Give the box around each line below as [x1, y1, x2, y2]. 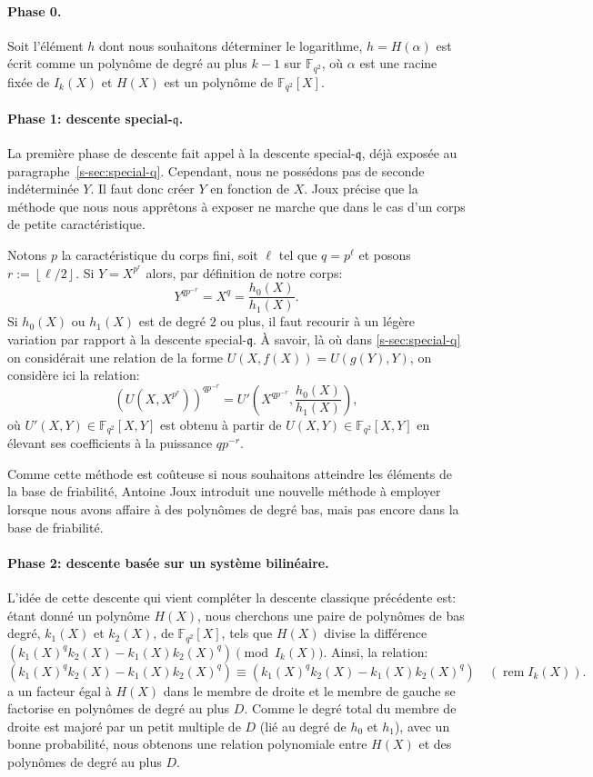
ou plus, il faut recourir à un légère [220, 312, 416, 331]
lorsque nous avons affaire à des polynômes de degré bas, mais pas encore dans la [7, 499, 459, 518]
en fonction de [210, 179, 290, 198]
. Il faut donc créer [90, 179, 195, 198]
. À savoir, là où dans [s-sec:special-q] [253, 329, 461, 348]
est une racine [359, 54, 437, 73]
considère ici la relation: [7, 365, 140, 384]
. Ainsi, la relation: [323, 642, 428, 661]
